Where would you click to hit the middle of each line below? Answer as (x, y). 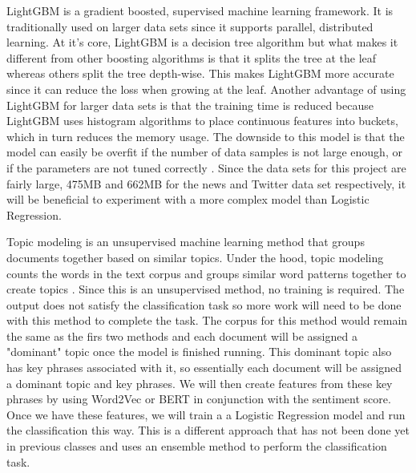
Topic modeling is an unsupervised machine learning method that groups (186, 242)
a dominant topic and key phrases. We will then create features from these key (200, 383)
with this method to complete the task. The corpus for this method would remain (207, 320)
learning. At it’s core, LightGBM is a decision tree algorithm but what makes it (202, 42)
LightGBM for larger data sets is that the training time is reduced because (190, 105)
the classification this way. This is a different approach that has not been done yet (208, 430)
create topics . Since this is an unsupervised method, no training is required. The (206, 289)
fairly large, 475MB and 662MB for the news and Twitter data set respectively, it (206, 183)
